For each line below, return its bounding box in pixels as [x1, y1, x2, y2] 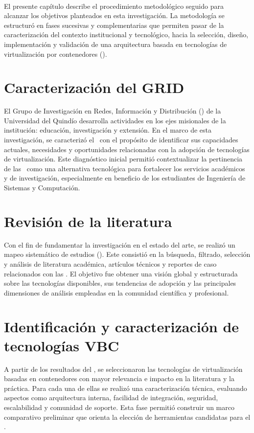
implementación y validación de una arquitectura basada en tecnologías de [4, 39, 227, 49]
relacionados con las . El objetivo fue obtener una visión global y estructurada [4, 268, 238, 278]
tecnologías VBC [4, 335, 119, 355]
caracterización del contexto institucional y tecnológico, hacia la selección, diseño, [4, 29, 249, 40]
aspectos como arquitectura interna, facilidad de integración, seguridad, [4, 392, 218, 403]
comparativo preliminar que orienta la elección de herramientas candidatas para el [4, 411, 251, 422]
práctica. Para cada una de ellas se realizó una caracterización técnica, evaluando [4, 383, 247, 393]
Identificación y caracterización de [4, 316, 239, 336]
